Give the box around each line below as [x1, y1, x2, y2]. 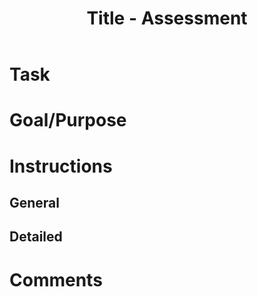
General [9, 194, 61, 211]
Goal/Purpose [9, 109, 127, 132]
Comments [9, 268, 103, 291]
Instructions [9, 155, 113, 177]
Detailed [9, 228, 63, 246]
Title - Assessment [86, 7, 248, 30]
